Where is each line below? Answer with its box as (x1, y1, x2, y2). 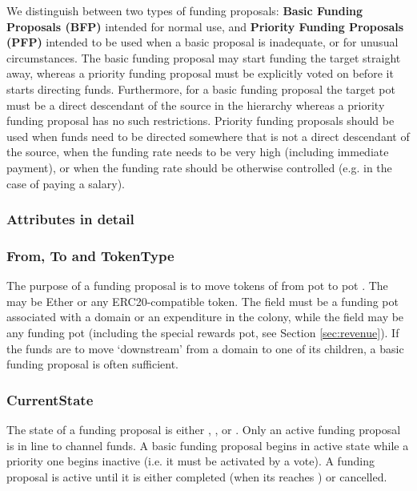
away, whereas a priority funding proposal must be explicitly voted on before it (6, 65, 394, 82)
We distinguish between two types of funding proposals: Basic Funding (6, 2, 363, 18)
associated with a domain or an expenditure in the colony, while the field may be (6, 308, 404, 325)
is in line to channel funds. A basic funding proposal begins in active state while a (6, 437, 409, 453)
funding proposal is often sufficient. (6, 356, 178, 372)
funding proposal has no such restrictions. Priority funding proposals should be (6, 112, 395, 129)
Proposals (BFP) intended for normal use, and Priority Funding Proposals (6, 18, 404, 34)
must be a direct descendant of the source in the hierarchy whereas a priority (6, 96, 385, 113)
